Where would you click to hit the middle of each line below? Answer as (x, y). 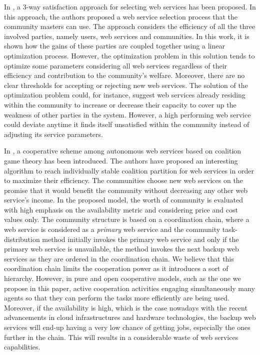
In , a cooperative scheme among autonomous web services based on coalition (123, 151)
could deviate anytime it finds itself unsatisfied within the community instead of (127, 124)
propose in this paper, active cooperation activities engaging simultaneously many (129, 288)
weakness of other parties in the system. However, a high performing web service (127, 114)
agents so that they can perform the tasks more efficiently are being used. (117, 298)
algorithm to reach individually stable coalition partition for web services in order (129, 170)
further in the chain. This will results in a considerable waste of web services (121, 337)
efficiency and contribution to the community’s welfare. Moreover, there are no (124, 75)
